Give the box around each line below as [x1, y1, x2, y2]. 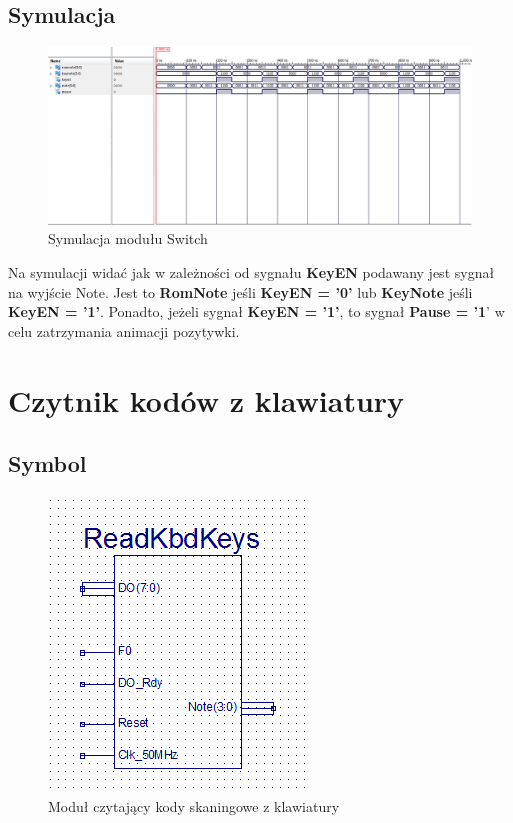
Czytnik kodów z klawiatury [8, 379, 405, 420]
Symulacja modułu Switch [48, 228, 208, 249]
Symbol [8, 448, 87, 479]
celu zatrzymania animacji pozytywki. [8, 320, 240, 341]
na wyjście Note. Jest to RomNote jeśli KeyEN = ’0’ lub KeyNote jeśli [8, 281, 473, 302]
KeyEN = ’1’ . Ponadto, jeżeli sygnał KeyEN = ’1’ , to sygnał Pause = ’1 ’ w [8, 301, 505, 322]
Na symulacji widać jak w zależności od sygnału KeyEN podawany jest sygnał [8, 262, 495, 283]
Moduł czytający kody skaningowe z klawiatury [48, 795, 340, 816]
